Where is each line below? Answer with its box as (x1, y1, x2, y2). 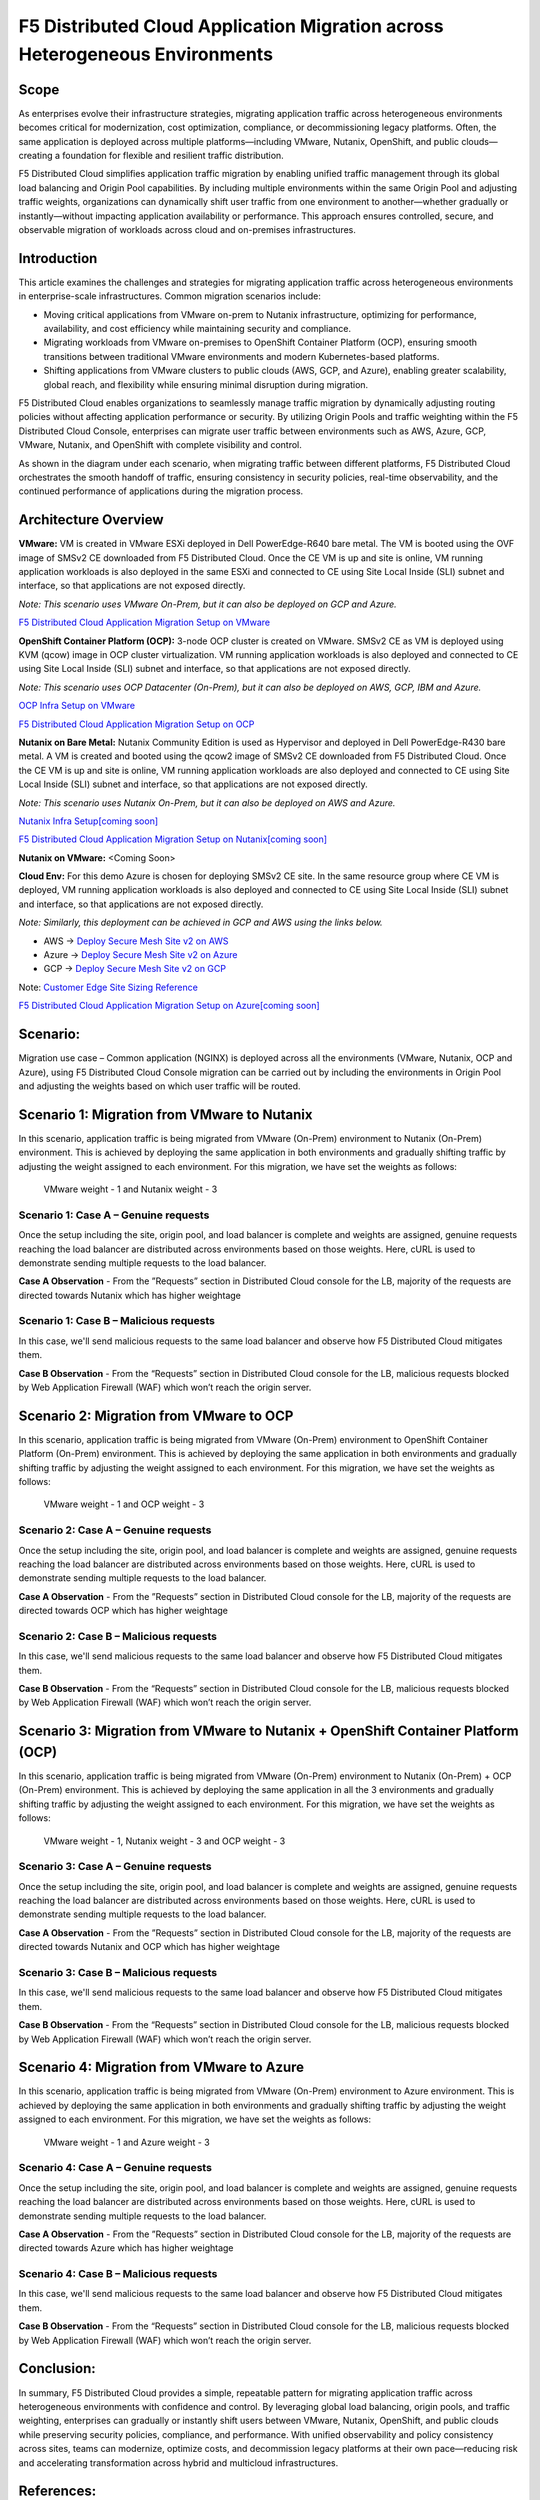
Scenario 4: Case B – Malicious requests (18, 2267, 218, 2281)
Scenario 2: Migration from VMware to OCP (18, 1407, 294, 1424)
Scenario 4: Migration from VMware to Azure (18, 2059, 305, 2076)
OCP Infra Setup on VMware (18, 700, 136, 712)
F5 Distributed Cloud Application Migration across (18, 15, 444, 37)
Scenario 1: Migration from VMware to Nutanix (18, 1106, 313, 1123)
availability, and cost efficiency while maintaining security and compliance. (43, 323, 352, 335)
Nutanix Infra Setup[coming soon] (18, 815, 159, 827)
